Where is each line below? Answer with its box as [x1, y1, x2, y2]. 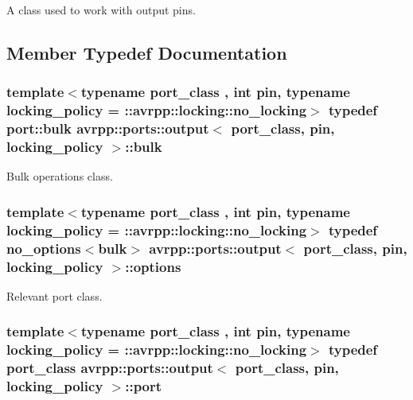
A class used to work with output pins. [6, 2, 196, 17]
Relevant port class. [6, 287, 103, 304]
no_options [6, 238, 81, 258]
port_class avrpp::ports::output [6, 358, 213, 378]
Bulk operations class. [6, 168, 113, 184]
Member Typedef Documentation [6, 40, 287, 64]
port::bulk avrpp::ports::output [6, 118, 209, 138]
